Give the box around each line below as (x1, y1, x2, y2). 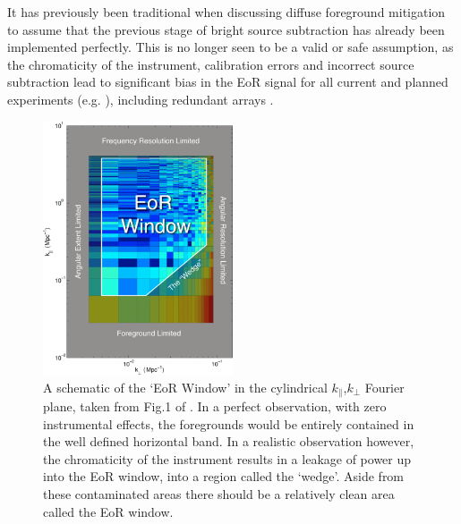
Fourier (364, 377, 405, 396)
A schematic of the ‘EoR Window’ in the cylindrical (43, 377, 328, 396)
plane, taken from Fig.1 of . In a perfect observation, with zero (43, 397, 387, 416)
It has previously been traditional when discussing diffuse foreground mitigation (7, 3, 446, 21)
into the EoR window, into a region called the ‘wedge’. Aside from (43, 467, 405, 486)
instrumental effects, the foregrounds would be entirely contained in (43, 414, 414, 433)
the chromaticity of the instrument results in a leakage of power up (43, 449, 412, 468)
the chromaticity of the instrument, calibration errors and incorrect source (7, 55, 414, 73)
